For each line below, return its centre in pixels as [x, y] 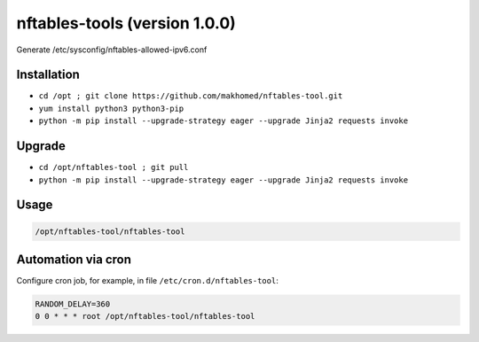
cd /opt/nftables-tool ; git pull [114, 167]
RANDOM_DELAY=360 [73, 304]
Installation [48, 75]
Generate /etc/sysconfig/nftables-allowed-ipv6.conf [112, 50]
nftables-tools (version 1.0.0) [126, 23]
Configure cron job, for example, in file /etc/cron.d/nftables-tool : [147, 281]
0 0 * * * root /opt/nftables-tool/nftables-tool [145, 316]
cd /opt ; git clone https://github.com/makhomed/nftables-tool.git [191, 96]
